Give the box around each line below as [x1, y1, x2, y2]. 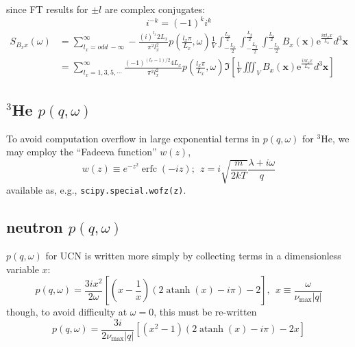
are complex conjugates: [104, 2, 206, 16]
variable [6, 261, 39, 276]
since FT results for [6, 2, 88, 16]
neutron [6, 216, 63, 237]
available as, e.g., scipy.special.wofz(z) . [6, 183, 186, 197]
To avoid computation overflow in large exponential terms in [6, 131, 260, 145]
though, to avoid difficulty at [6, 305, 127, 319]
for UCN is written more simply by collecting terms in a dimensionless [45, 248, 341, 263]
